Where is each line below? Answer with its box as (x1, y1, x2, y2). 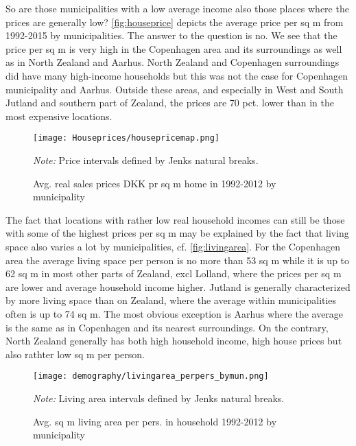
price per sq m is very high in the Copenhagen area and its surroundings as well (5, 41, 342, 56)
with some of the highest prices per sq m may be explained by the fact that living (5, 226, 349, 240)
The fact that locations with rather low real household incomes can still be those (5, 212, 345, 226)
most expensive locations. (5, 108, 112, 123)
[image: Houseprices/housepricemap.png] (33, 133, 220, 143)
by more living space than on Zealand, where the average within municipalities (5, 293, 337, 307)
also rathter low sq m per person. (5, 347, 145, 361)
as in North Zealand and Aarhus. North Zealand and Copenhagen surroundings (5, 55, 340, 69)
